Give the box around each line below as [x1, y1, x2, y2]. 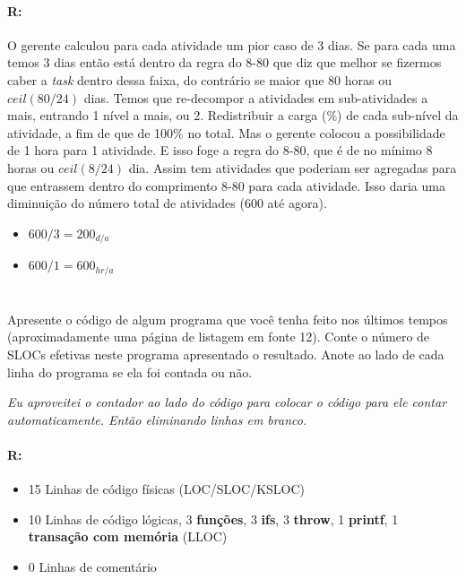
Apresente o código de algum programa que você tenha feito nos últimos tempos [7, 309, 448, 328]
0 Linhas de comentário [28, 557, 157, 575]
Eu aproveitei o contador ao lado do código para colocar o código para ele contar [7, 393, 447, 411]
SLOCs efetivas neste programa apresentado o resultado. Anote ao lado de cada [7, 345, 444, 364]
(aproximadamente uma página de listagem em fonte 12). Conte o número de [7, 327, 430, 346]
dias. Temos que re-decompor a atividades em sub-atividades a [83, 88, 428, 107]
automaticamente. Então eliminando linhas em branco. [7, 410, 307, 428]
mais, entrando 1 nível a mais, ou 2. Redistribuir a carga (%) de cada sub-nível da [7, 106, 459, 125]
